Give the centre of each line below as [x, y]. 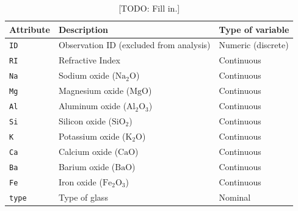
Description [83, 29]
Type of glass [83, 197]
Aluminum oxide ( [93, 106]
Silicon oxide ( [85, 121]
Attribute [30, 29]
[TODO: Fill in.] [149, 8]
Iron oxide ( [80, 181]
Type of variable [254, 29]
